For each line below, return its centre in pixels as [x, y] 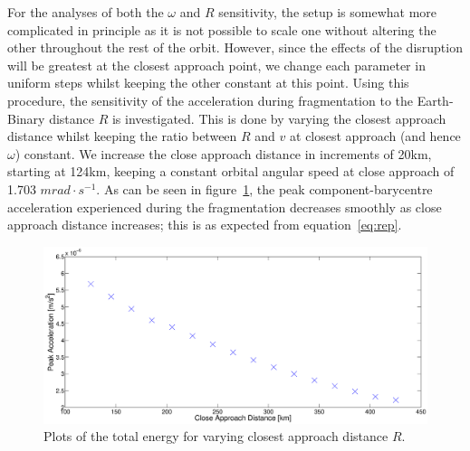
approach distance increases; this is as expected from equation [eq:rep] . [205, 225]
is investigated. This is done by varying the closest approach [279, 118]
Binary [26, 118]
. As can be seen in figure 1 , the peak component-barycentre [264, 188]
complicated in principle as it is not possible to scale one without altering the [222, 29]
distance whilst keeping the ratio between [122, 136]
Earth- [435, 100]
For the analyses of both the [86, 12]
